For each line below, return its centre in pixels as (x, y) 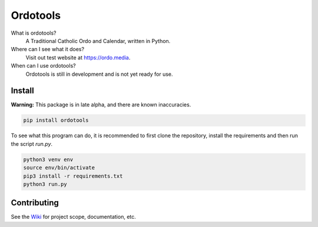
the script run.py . (32, 143)
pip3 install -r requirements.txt (73, 176)
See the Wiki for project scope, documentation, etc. (74, 217)
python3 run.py (45, 184)
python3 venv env (48, 159)
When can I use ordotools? (43, 66)
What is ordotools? (34, 33)
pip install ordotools (56, 120)
